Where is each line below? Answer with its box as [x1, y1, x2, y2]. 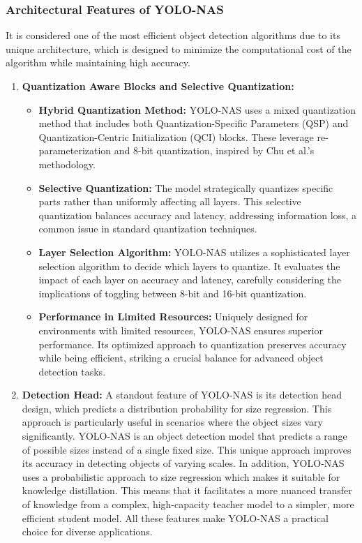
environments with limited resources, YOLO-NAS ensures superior [38, 322, 323, 337]
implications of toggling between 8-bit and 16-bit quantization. [38, 285, 307, 300]
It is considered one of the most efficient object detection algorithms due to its [6, 28, 340, 43]
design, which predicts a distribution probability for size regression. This [22, 401, 332, 415]
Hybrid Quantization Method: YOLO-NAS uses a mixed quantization [38, 102, 356, 117]
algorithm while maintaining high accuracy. [6, 55, 190, 70]
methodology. [38, 156, 96, 171]
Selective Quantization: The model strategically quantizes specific [38, 180, 333, 195]
